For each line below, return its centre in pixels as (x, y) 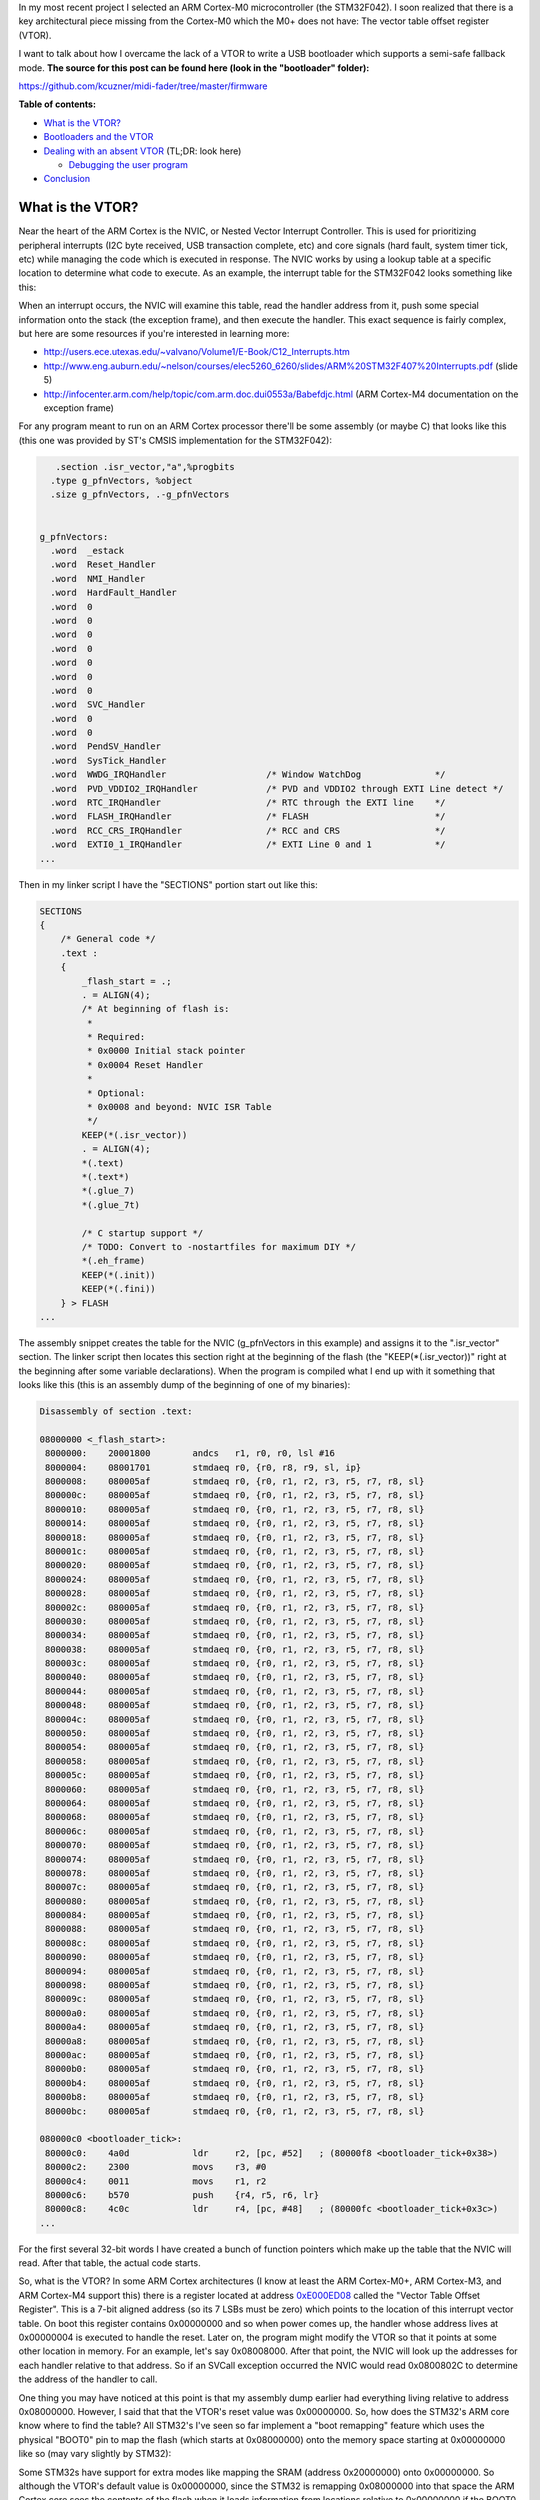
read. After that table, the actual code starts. (109, 2263)
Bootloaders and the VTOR (98, 137)
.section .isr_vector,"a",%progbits (145, 466)
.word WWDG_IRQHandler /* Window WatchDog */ (248, 774)
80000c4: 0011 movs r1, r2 (156, 2181)
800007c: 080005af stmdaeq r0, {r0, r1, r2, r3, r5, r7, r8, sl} (235, 1887)
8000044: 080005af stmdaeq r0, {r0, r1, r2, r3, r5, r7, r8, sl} (235, 1691)
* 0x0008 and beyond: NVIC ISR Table (179, 1107)
